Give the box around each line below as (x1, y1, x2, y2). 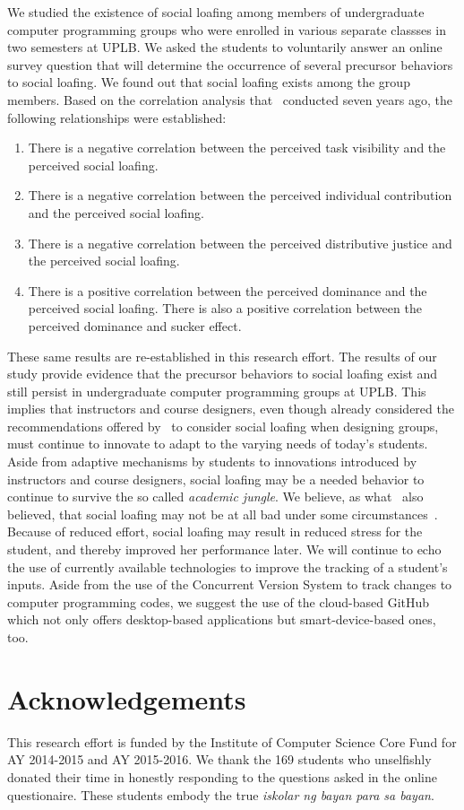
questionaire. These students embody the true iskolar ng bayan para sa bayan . (7, 785, 434, 804)
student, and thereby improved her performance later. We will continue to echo (7, 540, 442, 559)
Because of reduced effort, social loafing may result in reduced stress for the (7, 522, 423, 541)
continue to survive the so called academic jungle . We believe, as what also (7, 487, 424, 506)
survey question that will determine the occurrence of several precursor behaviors (7, 55, 453, 74)
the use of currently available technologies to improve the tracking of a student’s (7, 557, 448, 576)
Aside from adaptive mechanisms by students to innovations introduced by (7, 452, 417, 471)
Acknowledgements (7, 680, 246, 717)
